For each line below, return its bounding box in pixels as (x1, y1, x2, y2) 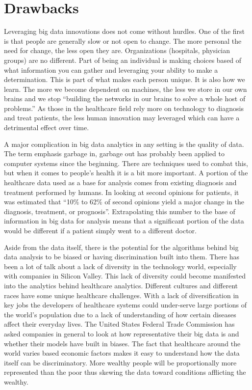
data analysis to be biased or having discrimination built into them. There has (4, 251, 240, 262)
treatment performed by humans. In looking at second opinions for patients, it (4, 187, 239, 197)
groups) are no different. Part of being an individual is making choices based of (4, 55, 242, 65)
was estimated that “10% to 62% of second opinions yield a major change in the (4, 196, 244, 207)
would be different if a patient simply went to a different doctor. (4, 225, 197, 235)
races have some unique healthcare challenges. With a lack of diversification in (4, 290, 239, 300)
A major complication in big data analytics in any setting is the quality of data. (4, 139, 244, 149)
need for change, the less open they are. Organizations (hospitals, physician (4, 45, 230, 56)
